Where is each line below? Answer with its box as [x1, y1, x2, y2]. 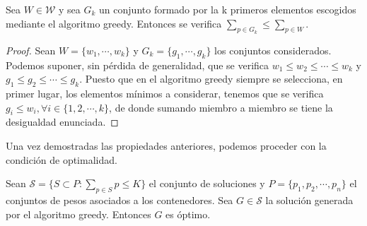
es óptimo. [165, 206, 211, 221]
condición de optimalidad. [6, 152, 117, 167]
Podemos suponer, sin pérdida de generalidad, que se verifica [6, 57, 269, 72]
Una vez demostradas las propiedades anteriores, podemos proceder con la [6, 138, 327, 153]
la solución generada [265, 192, 354, 207]
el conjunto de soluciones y [148, 176, 265, 191]
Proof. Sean [6, 42, 56, 57]
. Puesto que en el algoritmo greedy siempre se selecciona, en [79, 71, 343, 86]
